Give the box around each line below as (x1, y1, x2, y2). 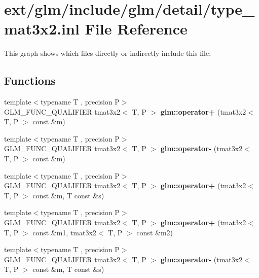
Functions (4, 73, 56, 88)
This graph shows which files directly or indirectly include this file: (4, 48, 211, 58)
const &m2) (136, 227, 173, 237)
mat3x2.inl (4, 18, 80, 39)
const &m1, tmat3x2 (32, 227, 96, 237)
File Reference (85, 18, 188, 39)
